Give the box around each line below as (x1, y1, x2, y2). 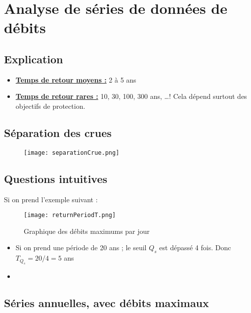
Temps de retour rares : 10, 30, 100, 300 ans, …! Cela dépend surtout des (15, 91, 247, 101)
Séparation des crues (4, 125, 112, 140)
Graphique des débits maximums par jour (24, 225, 150, 236)
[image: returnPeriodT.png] (24, 212, 116, 219)
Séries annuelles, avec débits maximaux (4, 295, 209, 310)
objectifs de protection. (15, 100, 85, 111)
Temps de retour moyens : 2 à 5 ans (15, 74, 136, 85)
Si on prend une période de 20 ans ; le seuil (15, 242, 147, 253)
